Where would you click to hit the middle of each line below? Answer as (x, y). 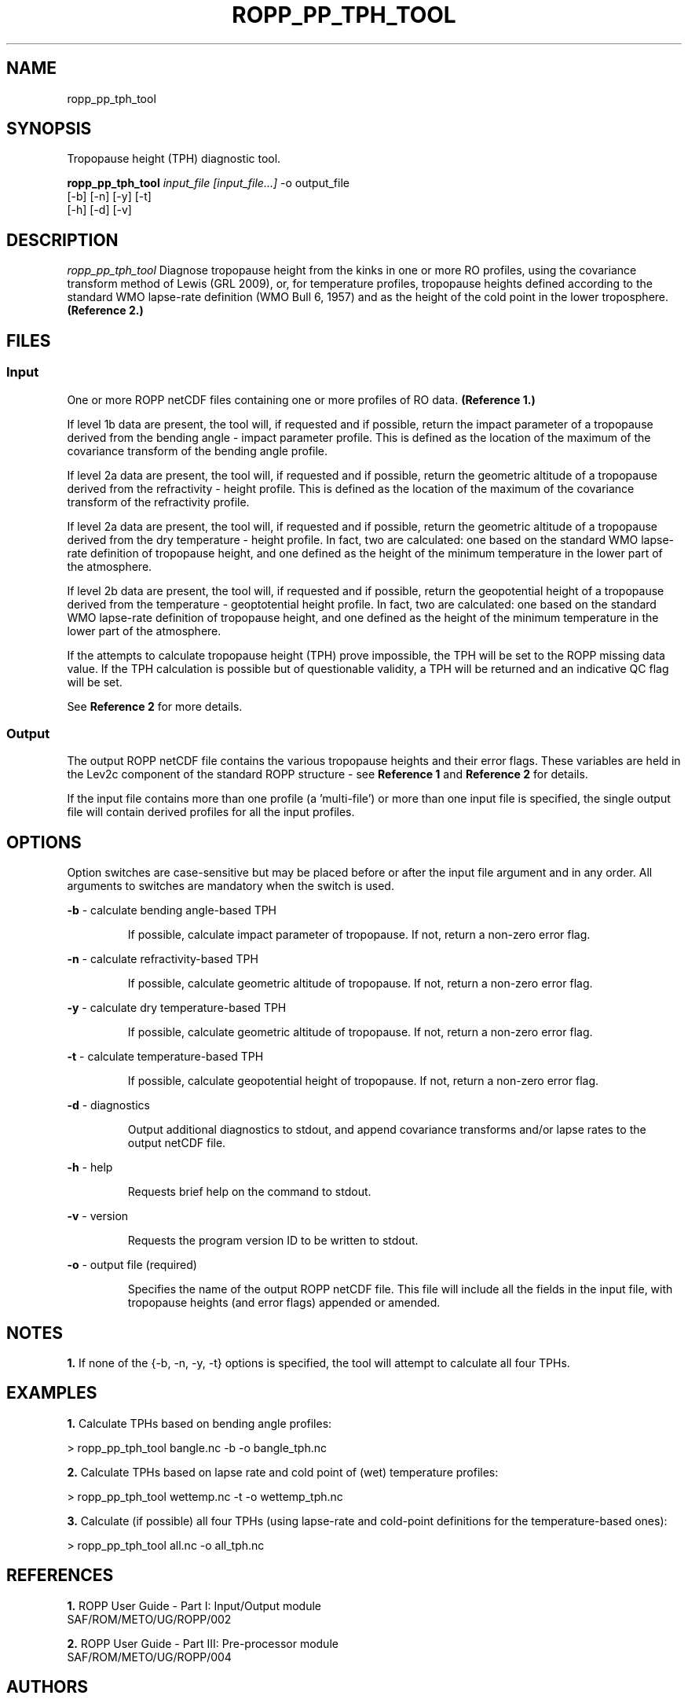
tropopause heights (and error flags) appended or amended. (284, 1303)
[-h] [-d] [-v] (99, 210)
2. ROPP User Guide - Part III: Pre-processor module (203, 1643)
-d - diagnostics (108, 1105)
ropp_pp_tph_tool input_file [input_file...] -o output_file (208, 183)
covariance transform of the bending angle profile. (198, 450)
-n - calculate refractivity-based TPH (163, 959)
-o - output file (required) (132, 1265)
